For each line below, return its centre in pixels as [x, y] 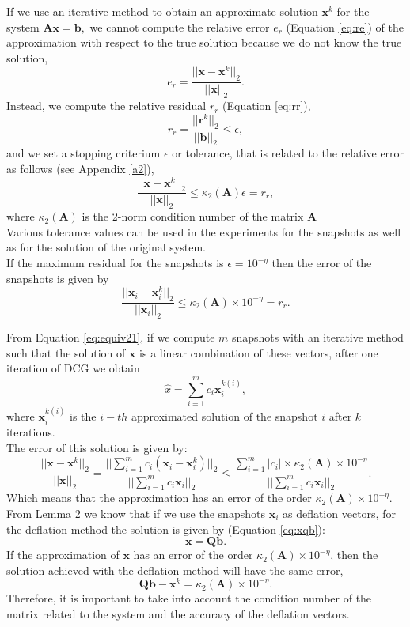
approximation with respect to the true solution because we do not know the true [204, 42]
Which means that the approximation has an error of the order [159, 498]
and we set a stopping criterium [84, 153]
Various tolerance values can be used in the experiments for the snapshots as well [204, 231]
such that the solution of [66, 352]
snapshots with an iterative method [317, 336]
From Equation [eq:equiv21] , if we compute [111, 336]
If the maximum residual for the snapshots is [115, 263]
